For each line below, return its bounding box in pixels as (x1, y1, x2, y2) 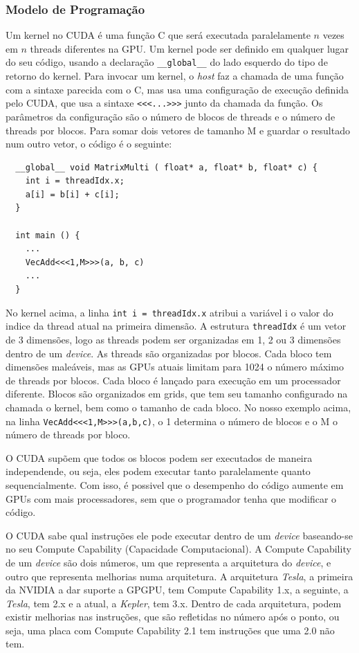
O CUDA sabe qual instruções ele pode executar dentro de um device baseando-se (6, 528, 353, 542)
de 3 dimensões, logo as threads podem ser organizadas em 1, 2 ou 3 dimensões (6, 332, 341, 346)
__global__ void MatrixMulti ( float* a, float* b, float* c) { (15, 162, 318, 172)
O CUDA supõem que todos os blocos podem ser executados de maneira (6, 450, 313, 465)
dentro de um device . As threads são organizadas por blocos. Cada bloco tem (6, 346, 332, 360)
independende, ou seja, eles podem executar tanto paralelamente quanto (6, 464, 311, 478)
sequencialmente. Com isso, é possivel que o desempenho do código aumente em (6, 477, 344, 492)
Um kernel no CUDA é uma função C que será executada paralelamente (6, 28, 311, 42)
